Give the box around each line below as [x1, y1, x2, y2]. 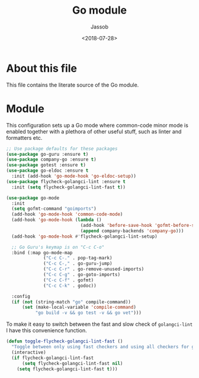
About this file [6, 62, 77, 75]
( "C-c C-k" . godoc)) [43, 283, 97, 289]
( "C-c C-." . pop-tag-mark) [43, 255, 113, 261]
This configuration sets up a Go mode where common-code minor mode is [6, 121, 188, 129]
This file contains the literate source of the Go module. [6, 81, 139, 88]
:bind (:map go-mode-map [11, 249, 73, 255]
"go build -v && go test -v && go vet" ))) [35, 310, 142, 316]
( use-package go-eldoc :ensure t [6, 168, 89, 174]
